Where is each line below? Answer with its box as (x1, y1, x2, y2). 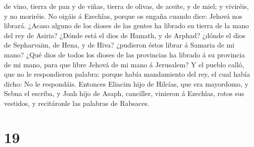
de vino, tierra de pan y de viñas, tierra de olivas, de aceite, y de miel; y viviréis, (4, 1, 249, 11)
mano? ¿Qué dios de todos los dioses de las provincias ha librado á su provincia (4, 49, 245, 59)
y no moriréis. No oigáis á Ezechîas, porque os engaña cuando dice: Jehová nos (4, 10, 243, 21)
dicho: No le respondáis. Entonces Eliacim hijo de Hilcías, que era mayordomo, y (4, 78, 249, 89)
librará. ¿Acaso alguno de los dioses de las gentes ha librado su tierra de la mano (4, 20, 249, 31)
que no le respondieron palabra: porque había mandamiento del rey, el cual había (4, 69, 250, 79)
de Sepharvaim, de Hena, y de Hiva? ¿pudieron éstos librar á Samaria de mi (4, 40, 235, 50)
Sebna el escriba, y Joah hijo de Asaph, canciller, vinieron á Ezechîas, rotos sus (4, 88, 245, 98)
